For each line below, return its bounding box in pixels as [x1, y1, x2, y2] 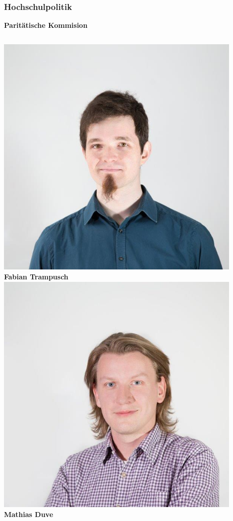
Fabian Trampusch [4, 271, 68, 281]
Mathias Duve [4, 509, 54, 519]
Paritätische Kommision [4, 20, 88, 30]
